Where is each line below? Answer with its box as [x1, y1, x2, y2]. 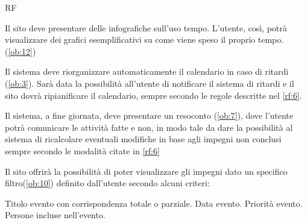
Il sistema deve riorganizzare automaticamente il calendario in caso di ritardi [5, 65, 289, 78]
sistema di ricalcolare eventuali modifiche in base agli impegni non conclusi [5, 133, 282, 145]
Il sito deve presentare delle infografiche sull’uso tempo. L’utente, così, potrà [5, 21, 287, 34]
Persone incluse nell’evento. [5, 209, 106, 221]
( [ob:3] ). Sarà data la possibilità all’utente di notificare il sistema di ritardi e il [5, 77, 294, 89]
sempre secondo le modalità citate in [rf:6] [5, 144, 160, 157]
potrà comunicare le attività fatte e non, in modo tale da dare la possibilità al [5, 121, 293, 133]
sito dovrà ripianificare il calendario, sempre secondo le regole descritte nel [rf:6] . [5, 89, 302, 101]
